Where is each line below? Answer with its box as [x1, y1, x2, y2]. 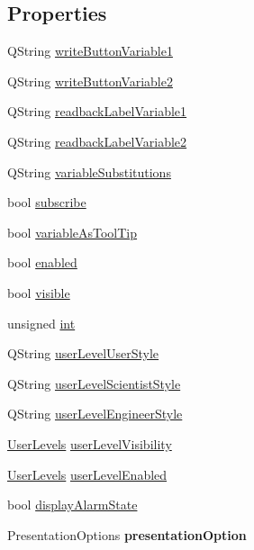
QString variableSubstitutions [7, 162, 171, 181]
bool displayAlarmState [7, 495, 138, 514]
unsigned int [7, 313, 76, 332]
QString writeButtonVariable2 [7, 71, 173, 90]
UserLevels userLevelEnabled [7, 464, 168, 483]
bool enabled [7, 253, 77, 272]
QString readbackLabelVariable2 [7, 131, 187, 150]
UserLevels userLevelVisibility [7, 434, 172, 453]
